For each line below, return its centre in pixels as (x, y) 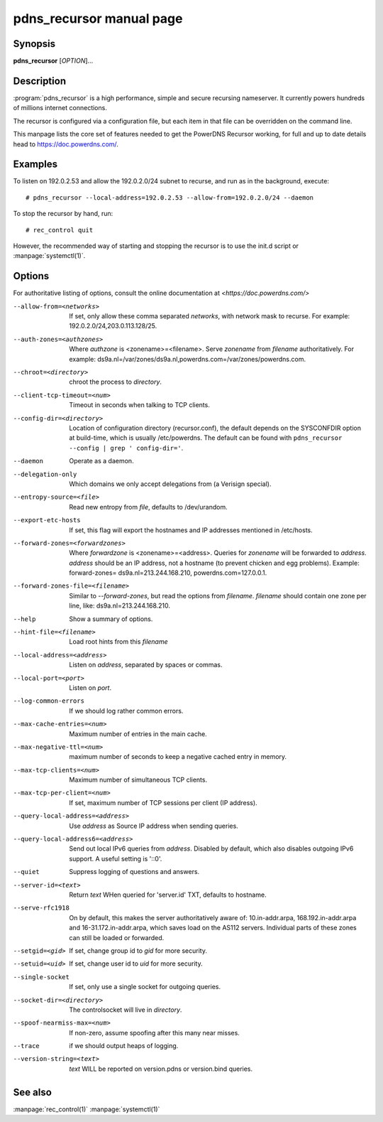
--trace (27, 1046)
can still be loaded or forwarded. (117, 937)
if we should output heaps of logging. (124, 1046)
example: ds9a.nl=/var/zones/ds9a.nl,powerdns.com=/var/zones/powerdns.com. (188, 359)
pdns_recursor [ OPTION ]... (53, 61)
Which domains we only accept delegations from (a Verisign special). (170, 484)
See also (33, 1092)
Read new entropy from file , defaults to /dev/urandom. (149, 507)
